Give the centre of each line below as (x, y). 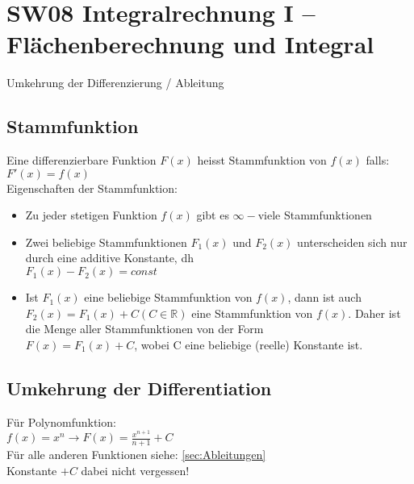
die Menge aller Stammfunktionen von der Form (144, 329)
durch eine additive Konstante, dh (109, 258)
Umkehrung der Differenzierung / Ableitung (115, 83)
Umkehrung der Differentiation (139, 388)
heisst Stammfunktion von (262, 160)
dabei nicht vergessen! (135, 470)
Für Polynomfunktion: (61, 421)
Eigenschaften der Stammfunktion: (92, 188)
